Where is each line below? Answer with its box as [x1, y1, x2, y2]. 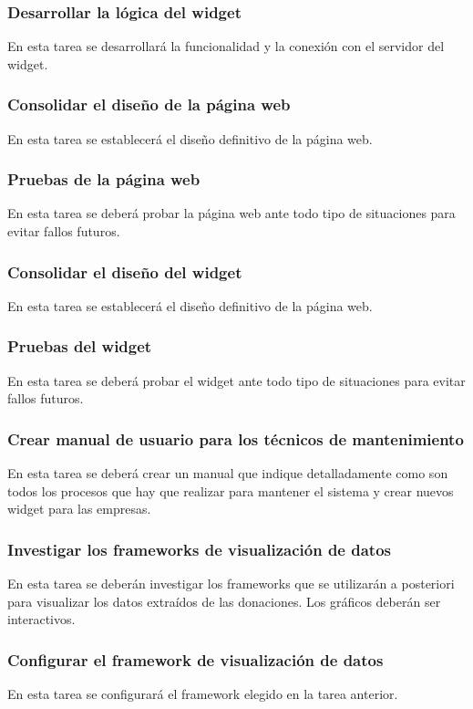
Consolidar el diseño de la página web [7, 93, 291, 116]
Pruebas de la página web [7, 168, 201, 191]
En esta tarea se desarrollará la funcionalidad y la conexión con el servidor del [7, 36, 445, 56]
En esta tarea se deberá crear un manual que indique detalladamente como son [7, 464, 448, 483]
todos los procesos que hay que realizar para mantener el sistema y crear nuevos [7, 481, 454, 500]
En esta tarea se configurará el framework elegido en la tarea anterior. [7, 684, 398, 704]
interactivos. [7, 610, 76, 629]
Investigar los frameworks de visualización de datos [7, 537, 391, 560]
